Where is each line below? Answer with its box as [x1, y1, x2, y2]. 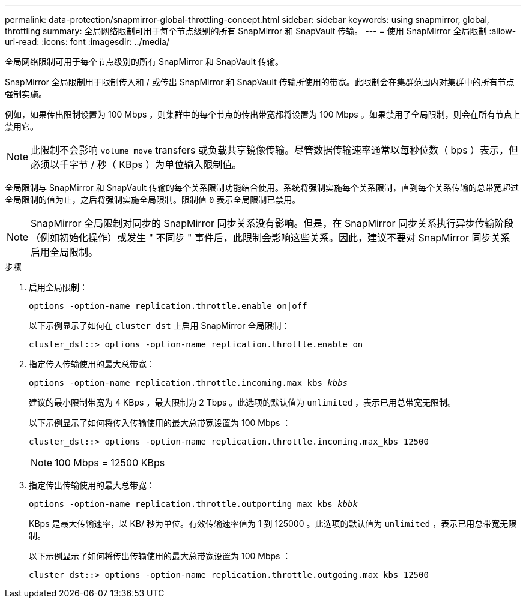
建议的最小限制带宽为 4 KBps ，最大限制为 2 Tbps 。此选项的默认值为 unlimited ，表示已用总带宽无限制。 [29, 397, 456, 407]
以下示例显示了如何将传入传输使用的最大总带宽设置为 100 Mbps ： [29, 418, 291, 428]
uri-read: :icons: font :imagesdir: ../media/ [5, 37, 169, 47]
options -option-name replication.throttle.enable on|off [29, 301, 307, 311]
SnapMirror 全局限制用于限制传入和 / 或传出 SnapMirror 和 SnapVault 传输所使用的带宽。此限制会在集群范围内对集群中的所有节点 [5, 77, 515, 87]
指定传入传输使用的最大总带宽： [29, 359, 155, 369]
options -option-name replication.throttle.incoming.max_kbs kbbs [29, 378, 348, 388]
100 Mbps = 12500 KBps [55, 457, 165, 469]
